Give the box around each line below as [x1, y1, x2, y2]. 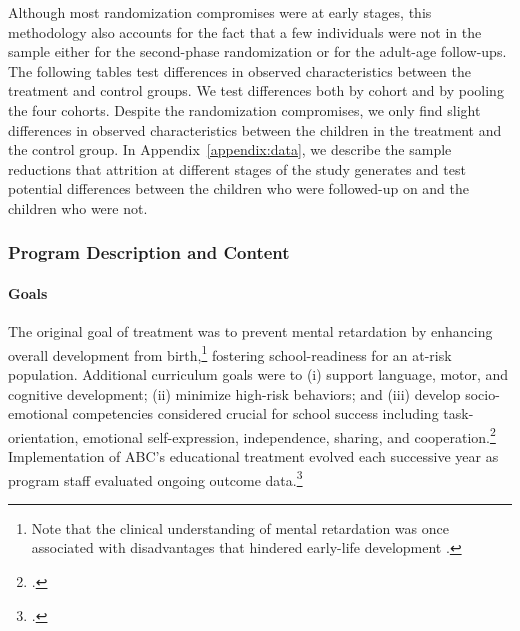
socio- [465, 383, 500, 404]
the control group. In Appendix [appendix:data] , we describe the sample [8, 139, 452, 160]
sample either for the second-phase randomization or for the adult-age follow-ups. [8, 41, 507, 62]
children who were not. [8, 197, 148, 218]
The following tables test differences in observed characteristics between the [8, 60, 471, 81]
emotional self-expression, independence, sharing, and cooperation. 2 [83, 423, 496, 447]
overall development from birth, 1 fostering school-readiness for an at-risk [8, 341, 452, 365]
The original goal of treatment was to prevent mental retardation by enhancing [8, 321, 493, 342]
